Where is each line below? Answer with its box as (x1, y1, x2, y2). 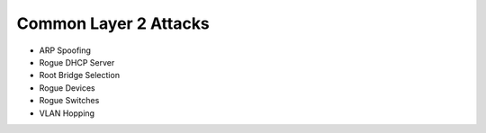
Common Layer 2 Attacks (16, 13, 211, 33)
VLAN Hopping (39, 108, 94, 119)
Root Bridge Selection (39, 70, 121, 81)
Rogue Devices (39, 82, 95, 93)
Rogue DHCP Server (39, 57, 115, 67)
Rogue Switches (39, 95, 100, 106)
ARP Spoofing (39, 45, 92, 56)
